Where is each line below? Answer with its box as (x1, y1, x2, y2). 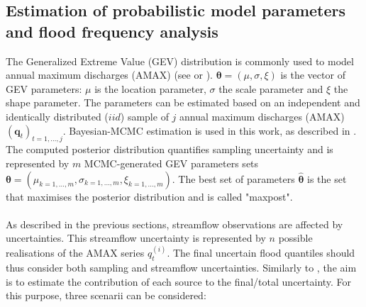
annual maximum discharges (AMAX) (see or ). (6, 67, 213, 82)
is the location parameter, (94, 81, 206, 96)
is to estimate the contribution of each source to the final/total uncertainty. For (6, 274, 352, 289)
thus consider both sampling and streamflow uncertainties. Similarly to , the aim (6, 260, 357, 275)
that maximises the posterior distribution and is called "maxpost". (6, 189, 293, 203)
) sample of (120, 108, 169, 123)
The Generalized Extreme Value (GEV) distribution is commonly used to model (6, 53, 354, 68)
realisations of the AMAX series (6, 245, 145, 260)
